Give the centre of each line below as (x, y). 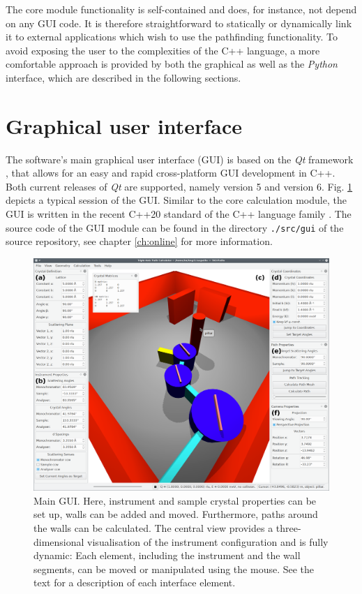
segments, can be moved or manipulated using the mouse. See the (174, 569)
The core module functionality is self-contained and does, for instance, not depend (181, 9)
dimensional (59, 541)
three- (288, 528)
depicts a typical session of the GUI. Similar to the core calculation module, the (176, 200)
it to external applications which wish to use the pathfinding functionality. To (172, 37)
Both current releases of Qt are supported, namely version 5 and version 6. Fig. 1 (179, 186)
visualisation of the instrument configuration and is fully (208, 541)
